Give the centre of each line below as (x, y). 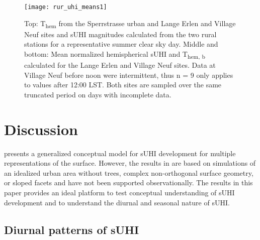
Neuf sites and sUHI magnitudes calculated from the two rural (120, 34)
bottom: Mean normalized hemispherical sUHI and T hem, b (115, 54)
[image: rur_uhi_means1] (66, 7)
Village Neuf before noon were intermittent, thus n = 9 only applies (129, 75)
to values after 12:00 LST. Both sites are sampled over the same (123, 85)
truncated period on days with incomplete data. (98, 94)
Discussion (41, 129)
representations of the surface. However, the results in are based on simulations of (130, 163)
